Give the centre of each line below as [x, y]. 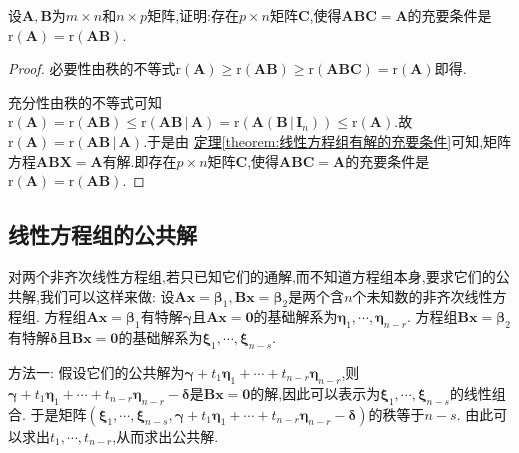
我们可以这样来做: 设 [107, 295]
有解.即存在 [139, 160]
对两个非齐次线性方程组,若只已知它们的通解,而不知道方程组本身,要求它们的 [252, 275]
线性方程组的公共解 [102, 234]
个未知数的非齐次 [408, 295]
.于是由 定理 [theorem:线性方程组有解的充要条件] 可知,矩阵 [327, 140]
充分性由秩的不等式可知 [85, 101]
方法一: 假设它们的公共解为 [96, 371]
